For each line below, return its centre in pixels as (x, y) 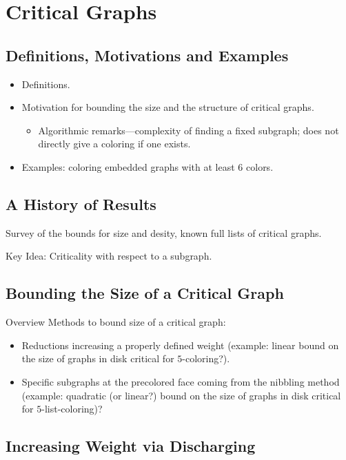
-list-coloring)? (72, 409)
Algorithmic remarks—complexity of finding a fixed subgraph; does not (189, 130)
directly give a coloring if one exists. (114, 144)
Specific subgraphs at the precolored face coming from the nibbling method (181, 381)
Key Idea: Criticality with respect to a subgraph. (109, 256)
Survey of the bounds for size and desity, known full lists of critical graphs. (164, 232)
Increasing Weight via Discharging (131, 446)
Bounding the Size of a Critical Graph (145, 293)
